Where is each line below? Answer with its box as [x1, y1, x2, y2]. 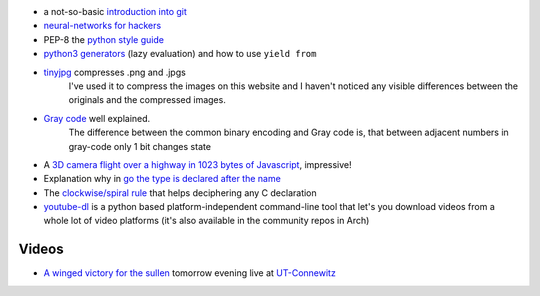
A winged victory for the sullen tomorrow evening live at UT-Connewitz [43, 267, 337, 279]
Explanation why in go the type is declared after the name [43, 173, 282, 185]
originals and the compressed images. [68, 94, 227, 106]
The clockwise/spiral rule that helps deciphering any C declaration [43, 186, 317, 199]
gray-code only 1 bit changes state [68, 140, 212, 152]
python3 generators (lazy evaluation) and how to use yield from [43, 48, 317, 60]
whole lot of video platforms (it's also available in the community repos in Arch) [43, 215, 370, 227]
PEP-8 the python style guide [43, 33, 165, 45]
